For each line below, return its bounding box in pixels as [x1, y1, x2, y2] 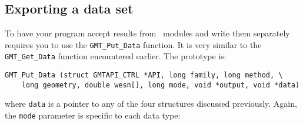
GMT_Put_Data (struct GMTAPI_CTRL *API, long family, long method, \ [5, 71, 283, 80]
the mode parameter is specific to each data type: [5, 109, 181, 121]
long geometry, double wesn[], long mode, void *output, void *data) [21, 80, 300, 89]
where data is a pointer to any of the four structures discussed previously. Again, [5, 97, 297, 110]
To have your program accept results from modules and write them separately [5, 27, 290, 39]
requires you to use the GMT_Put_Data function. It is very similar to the [5, 38, 262, 50]
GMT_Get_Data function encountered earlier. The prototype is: [5, 50, 227, 62]
